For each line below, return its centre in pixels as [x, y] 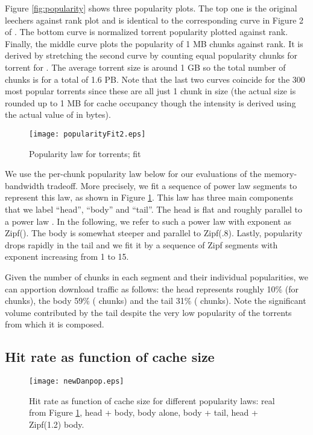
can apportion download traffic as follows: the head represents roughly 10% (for [152, 288]
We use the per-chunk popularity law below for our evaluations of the [133, 174]
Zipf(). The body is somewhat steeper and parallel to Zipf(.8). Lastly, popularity [154, 233]
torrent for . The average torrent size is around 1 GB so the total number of [145, 67]
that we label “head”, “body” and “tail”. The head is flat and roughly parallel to [153, 209]
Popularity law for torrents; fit [85, 153]
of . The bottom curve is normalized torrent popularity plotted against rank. [147, 32]
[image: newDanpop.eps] [77, 382]
